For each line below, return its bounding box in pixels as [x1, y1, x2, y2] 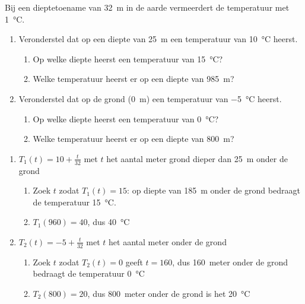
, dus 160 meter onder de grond [172, 255, 288, 268]
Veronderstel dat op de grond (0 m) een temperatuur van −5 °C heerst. [18, 92, 282, 104]
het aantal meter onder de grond [109, 235, 227, 248]
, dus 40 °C [87, 216, 130, 228]
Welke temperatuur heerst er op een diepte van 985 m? [33, 72, 234, 85]
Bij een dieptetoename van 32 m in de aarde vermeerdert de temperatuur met [5, 1, 290, 13]
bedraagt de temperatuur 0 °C [33, 267, 145, 280]
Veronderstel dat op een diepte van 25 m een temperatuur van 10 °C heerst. [18, 33, 298, 45]
